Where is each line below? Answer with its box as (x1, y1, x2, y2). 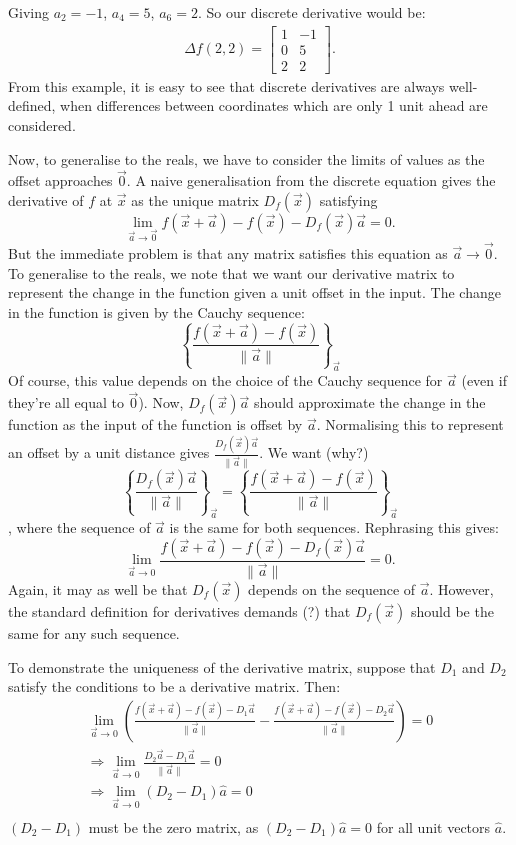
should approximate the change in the (254, 392, 486, 413)
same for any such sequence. (8, 622, 180, 643)
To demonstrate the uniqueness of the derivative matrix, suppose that (8, 656, 436, 677)
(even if (461, 370, 507, 391)
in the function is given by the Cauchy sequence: (8, 301, 305, 322)
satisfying (319, 189, 378, 210)
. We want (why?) (259, 442, 369, 463)
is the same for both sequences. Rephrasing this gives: (169, 517, 499, 538)
